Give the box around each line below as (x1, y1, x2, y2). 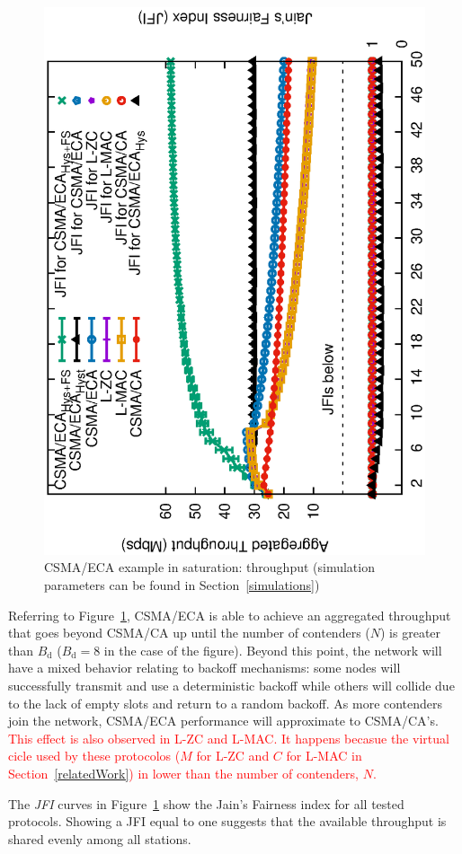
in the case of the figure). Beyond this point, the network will (103, 640, 442, 659)
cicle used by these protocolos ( (8, 746, 181, 765)
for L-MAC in (286, 746, 362, 765)
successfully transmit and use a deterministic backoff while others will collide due (8, 675, 455, 694)
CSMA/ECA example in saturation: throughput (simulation (44, 558, 375, 577)
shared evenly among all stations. (8, 829, 191, 848)
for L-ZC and (196, 746, 270, 765)
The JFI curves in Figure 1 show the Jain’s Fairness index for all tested (8, 794, 404, 813)
